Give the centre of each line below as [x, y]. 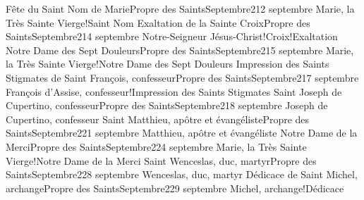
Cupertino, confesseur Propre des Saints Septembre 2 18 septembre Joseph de [167, 105]
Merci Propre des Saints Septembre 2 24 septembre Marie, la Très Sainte [156, 146]
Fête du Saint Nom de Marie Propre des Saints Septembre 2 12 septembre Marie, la [180, 8]
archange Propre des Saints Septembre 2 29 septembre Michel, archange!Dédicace [175, 188]
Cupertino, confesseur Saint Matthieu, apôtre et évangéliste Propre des [158, 119]
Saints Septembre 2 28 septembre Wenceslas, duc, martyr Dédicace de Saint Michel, [182, 174]
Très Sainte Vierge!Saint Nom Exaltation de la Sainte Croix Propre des [158, 22]
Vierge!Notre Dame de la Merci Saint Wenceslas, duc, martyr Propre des [161, 160]
